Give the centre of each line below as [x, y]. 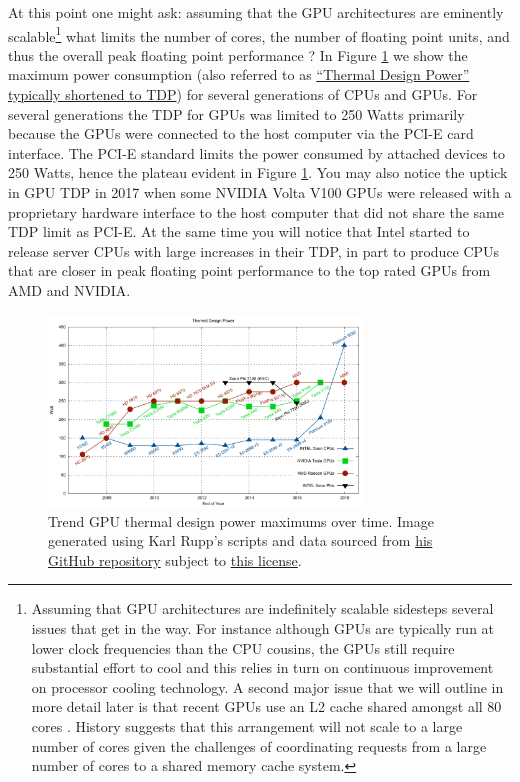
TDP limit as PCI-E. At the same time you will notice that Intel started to [239, 231]
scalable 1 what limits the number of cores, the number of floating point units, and [259, 34]
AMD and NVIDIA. [69, 289]
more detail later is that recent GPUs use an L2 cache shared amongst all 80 [266, 706]
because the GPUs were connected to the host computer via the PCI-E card [241, 133]
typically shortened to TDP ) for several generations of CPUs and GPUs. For [243, 94]
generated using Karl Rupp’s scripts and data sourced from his [240, 540]
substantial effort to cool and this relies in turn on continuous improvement [262, 667]
